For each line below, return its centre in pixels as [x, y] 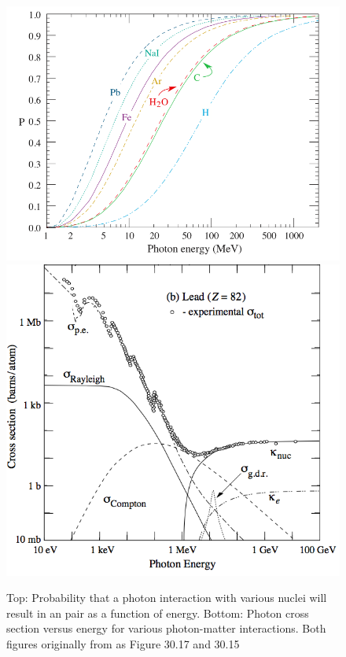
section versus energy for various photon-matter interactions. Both [166, 628]
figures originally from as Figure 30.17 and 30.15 [123, 644]
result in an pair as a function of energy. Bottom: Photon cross [158, 613]
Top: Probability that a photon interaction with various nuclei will [167, 598]
